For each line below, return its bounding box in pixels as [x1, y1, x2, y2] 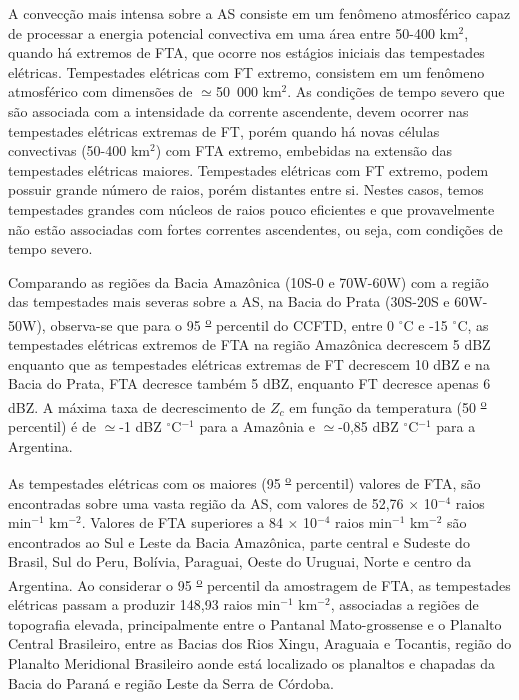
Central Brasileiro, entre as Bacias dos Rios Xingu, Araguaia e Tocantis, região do [8, 633, 512, 654]
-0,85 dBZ [338, 416, 399, 437]
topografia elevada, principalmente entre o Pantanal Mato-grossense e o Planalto [8, 613, 502, 634]
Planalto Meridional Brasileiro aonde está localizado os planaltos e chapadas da [8, 653, 496, 674]
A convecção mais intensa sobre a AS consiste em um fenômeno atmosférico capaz [8, 3, 511, 23]
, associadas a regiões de [330, 594, 479, 615]
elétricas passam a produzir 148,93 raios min [8, 594, 281, 615]
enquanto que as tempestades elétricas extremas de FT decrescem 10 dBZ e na [8, 353, 490, 374]
